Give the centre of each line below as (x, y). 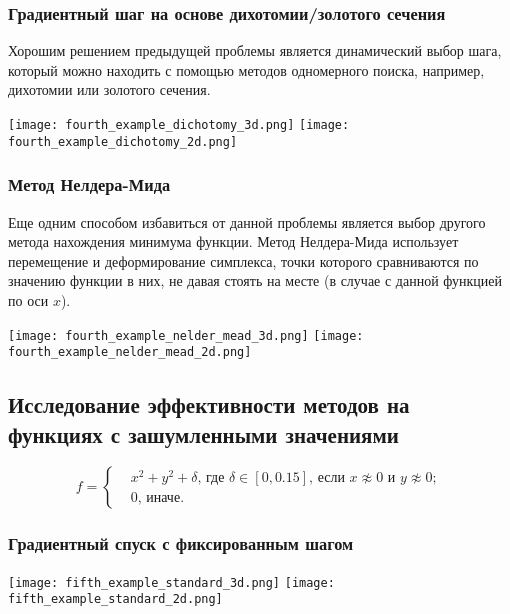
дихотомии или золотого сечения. (109, 89)
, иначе (159, 498)
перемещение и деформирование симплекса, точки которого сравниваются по (243, 260)
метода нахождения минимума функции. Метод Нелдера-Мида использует (233, 241)
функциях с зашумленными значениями (203, 433)
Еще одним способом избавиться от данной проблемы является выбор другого (247, 221)
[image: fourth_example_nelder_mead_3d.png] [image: (186, 335)
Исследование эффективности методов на (209, 404)
